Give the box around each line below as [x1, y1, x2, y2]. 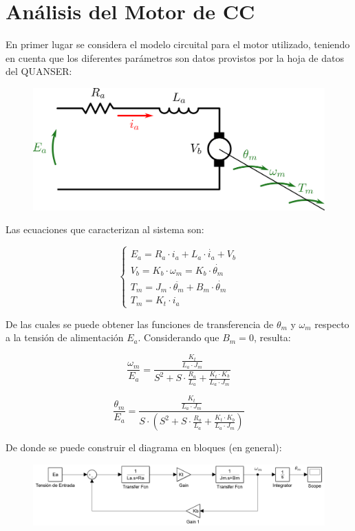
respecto [314, 316, 349, 331]
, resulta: [253, 330, 291, 345]
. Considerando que [138, 330, 219, 345]
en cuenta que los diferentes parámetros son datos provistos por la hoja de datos [6, 50, 344, 65]
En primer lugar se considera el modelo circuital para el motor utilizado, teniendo [6, 37, 350, 52]
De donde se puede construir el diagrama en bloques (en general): [6, 440, 282, 455]
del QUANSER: [6, 64, 72, 78]
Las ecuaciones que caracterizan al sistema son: [6, 222, 204, 237]
